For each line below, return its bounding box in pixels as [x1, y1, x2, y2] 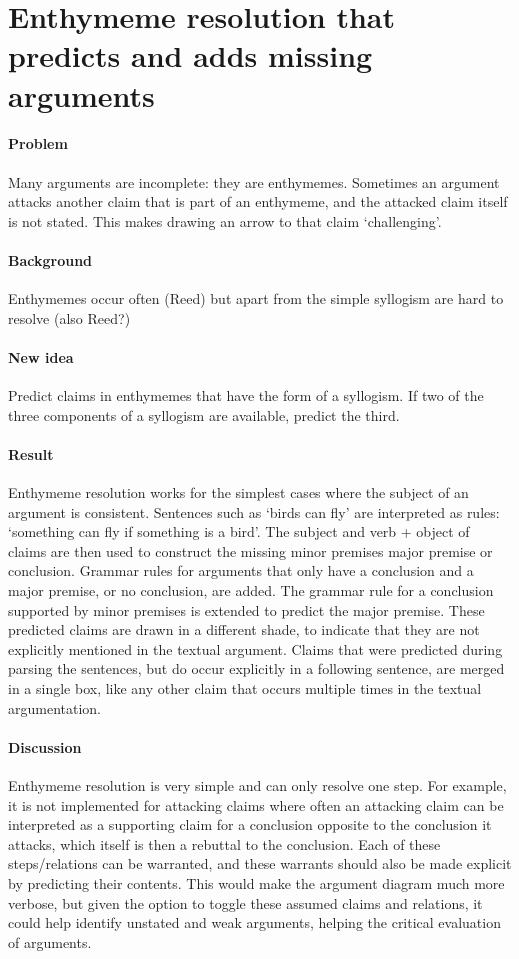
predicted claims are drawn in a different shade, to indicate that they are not [8, 619, 480, 640]
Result [8, 443, 54, 464]
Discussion [8, 736, 82, 757]
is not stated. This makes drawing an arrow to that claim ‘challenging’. [8, 210, 442, 231]
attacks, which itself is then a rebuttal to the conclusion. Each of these [8, 833, 441, 854]
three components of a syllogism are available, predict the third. [8, 404, 400, 425]
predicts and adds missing [8, 35, 373, 76]
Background [8, 249, 93, 270]
